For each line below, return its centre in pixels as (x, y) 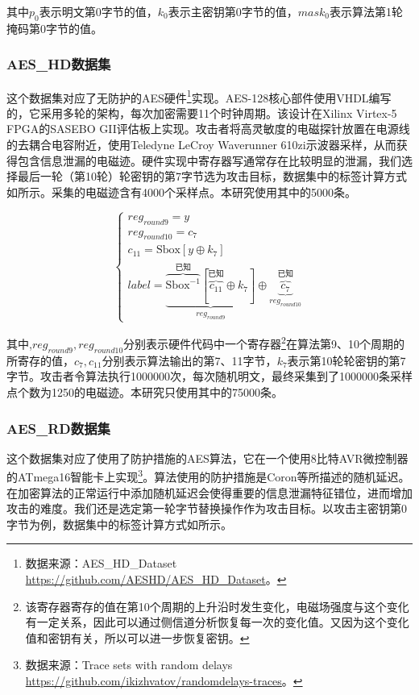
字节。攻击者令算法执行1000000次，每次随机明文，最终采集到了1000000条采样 (209, 376)
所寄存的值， (40, 360)
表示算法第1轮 (366, 11)
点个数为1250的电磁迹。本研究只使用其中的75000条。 (145, 392)
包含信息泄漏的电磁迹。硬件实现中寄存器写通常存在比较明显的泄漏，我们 (209, 160)
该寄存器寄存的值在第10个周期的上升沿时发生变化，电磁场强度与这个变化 (217, 606)
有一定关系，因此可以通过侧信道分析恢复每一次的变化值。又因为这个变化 (217, 622)
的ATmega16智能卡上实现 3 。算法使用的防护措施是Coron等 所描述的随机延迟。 (208, 476)
